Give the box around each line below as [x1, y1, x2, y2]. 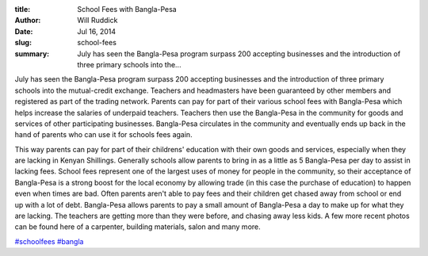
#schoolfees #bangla [14, 236, 84, 246]
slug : [14, 38, 32, 48]
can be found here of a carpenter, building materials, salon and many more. [14, 222, 261, 231]
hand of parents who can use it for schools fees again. [14, 130, 193, 139]
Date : [14, 26, 33, 36]
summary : [14, 48, 50, 59]
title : [14, 5, 31, 13]
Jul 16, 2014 [77, 26, 117, 36]
